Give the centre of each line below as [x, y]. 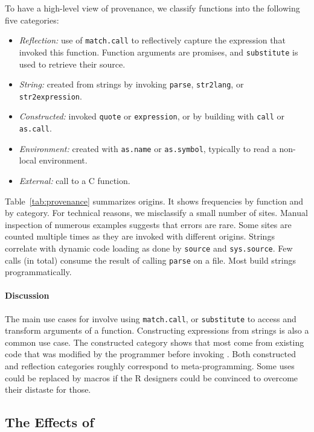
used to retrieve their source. [72, 64]
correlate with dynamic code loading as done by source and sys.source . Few [149, 248]
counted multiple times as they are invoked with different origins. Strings [140, 236]
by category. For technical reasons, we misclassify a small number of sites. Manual [156, 213]
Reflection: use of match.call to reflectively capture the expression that [152, 40]
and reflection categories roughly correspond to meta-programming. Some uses [150, 366]
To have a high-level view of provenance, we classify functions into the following [152, 8]
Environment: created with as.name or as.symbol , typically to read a [148, 148]
